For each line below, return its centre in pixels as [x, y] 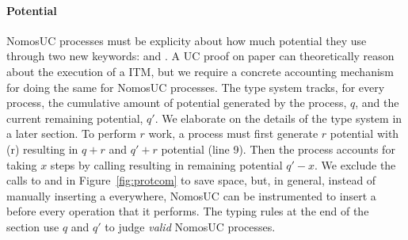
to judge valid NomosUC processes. [190, 226]
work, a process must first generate [233, 133]
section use [33, 226]
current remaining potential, [75, 118]
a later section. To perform [71, 133]
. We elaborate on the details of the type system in [278, 118]
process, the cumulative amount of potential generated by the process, [177, 103]
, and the [377, 103]
